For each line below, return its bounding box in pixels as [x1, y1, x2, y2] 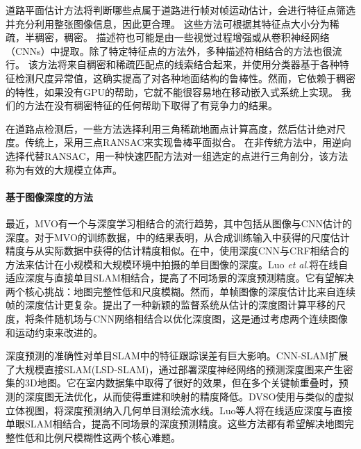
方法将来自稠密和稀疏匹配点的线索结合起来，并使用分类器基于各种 [37, 57, 339, 72]
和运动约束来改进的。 [6, 325, 103, 339]
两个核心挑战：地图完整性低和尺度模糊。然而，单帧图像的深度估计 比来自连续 [6, 284, 355, 298]
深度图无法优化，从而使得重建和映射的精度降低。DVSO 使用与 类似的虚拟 [24, 389, 354, 404]
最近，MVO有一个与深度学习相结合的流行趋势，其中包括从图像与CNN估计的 [6, 215, 352, 230]
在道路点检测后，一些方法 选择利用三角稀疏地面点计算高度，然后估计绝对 [6, 121, 336, 136]
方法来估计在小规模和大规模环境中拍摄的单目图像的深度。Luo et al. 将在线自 [6, 256, 349, 271]
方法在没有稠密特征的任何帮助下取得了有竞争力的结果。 [24, 98, 278, 113]
